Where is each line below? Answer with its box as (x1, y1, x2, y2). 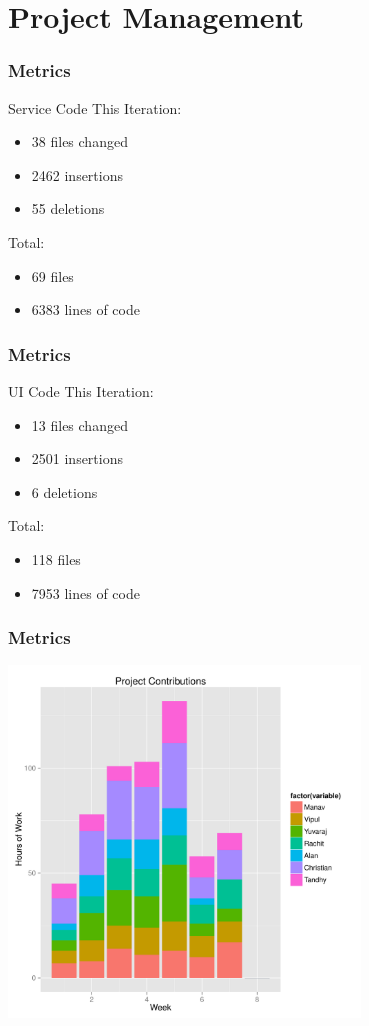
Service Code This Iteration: (8, 97, 182, 118)
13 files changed (31, 414, 128, 435)
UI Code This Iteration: (8, 380, 154, 401)
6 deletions (31, 481, 98, 502)
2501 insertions (31, 448, 123, 469)
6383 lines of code (31, 299, 140, 320)
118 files (31, 548, 81, 569)
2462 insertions (31, 164, 123, 185)
